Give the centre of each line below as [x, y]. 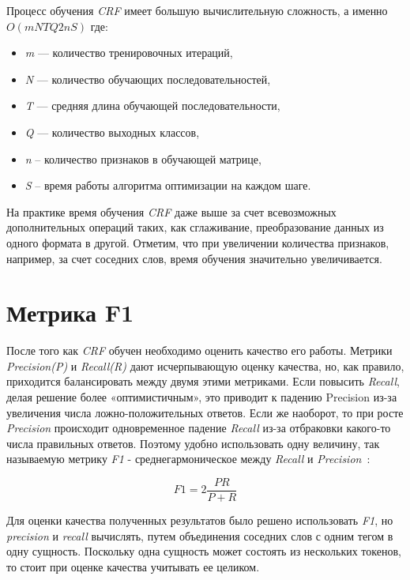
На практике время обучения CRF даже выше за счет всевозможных [171, 211]
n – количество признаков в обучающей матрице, [143, 158]
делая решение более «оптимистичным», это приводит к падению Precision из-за [202, 397]
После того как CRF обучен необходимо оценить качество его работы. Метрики [199, 350]
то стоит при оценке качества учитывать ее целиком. [133, 566]
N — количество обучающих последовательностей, [148, 79]
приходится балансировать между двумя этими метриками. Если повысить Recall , [203, 381]
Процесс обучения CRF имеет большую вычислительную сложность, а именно [197, 10]
